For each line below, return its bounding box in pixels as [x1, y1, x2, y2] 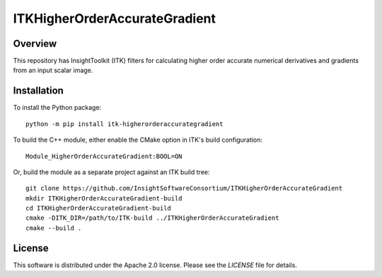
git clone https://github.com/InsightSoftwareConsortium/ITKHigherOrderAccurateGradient [25, 184, 343, 193]
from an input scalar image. [13, 66, 93, 74]
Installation [13, 85, 64, 97]
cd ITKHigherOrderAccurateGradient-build [25, 204, 171, 213]
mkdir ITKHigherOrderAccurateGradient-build [25, 194, 183, 202]
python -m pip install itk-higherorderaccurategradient [25, 120, 224, 128]
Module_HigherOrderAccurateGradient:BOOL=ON [25, 152, 183, 160]
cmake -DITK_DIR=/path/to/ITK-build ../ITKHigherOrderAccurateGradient [25, 214, 279, 222]
